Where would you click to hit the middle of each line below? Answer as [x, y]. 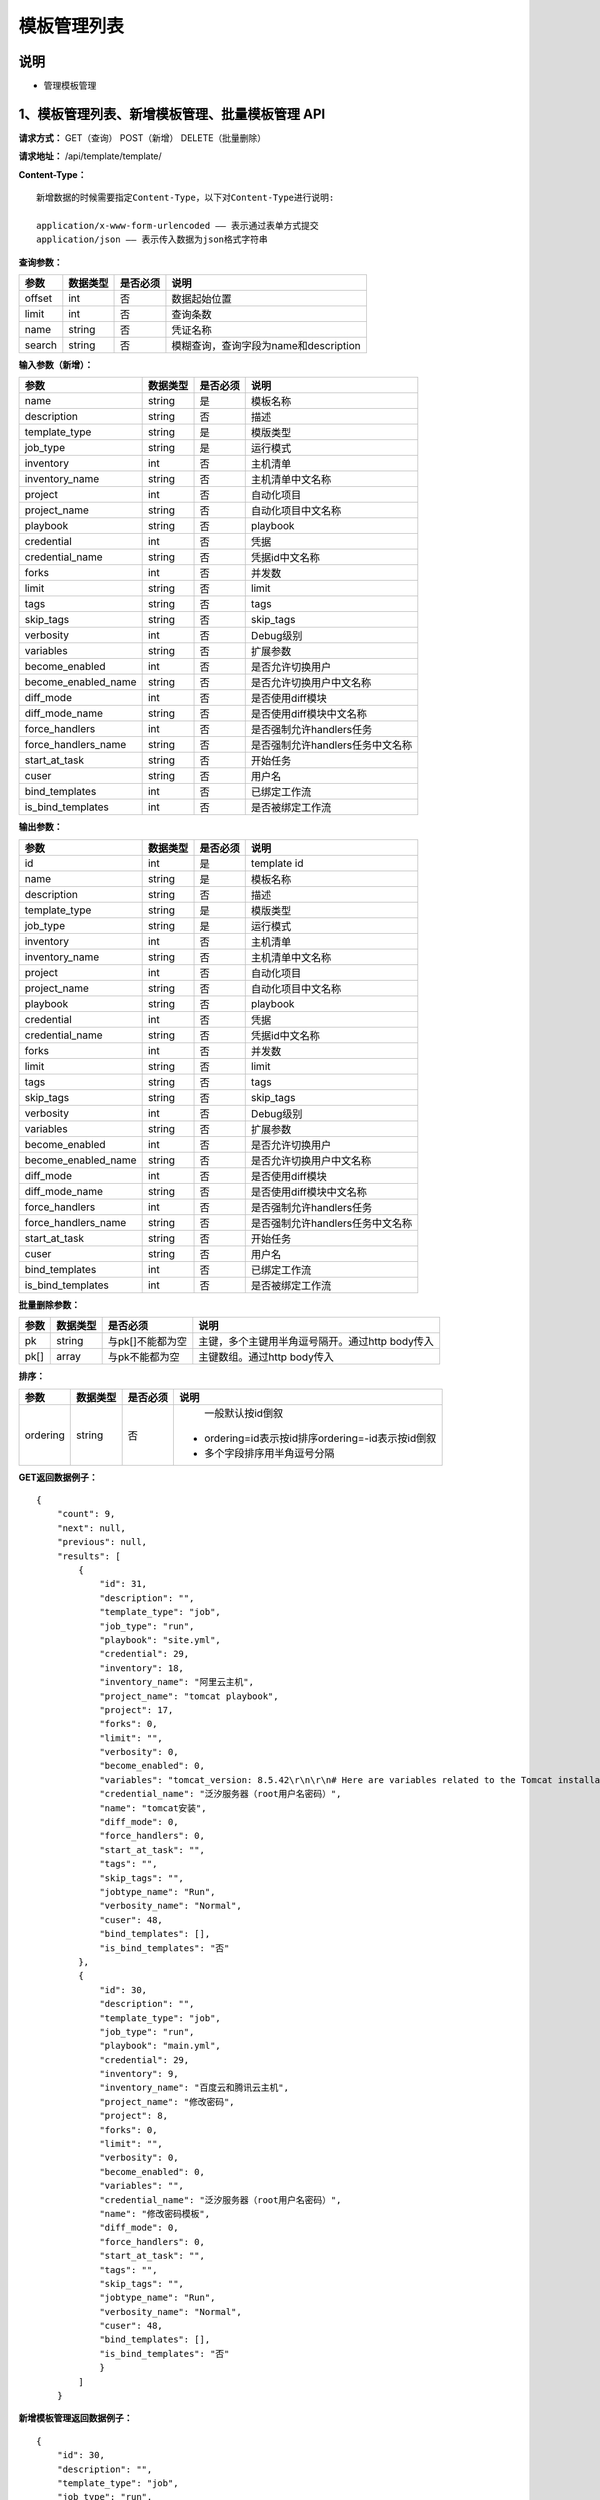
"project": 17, [136, 1709]
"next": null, [91, 1528]
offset [38, 298]
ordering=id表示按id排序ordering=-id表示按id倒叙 [320, 1438]
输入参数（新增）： [56, 365]
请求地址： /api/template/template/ [90, 156]
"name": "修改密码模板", [154, 2213]
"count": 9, [86, 1514]
